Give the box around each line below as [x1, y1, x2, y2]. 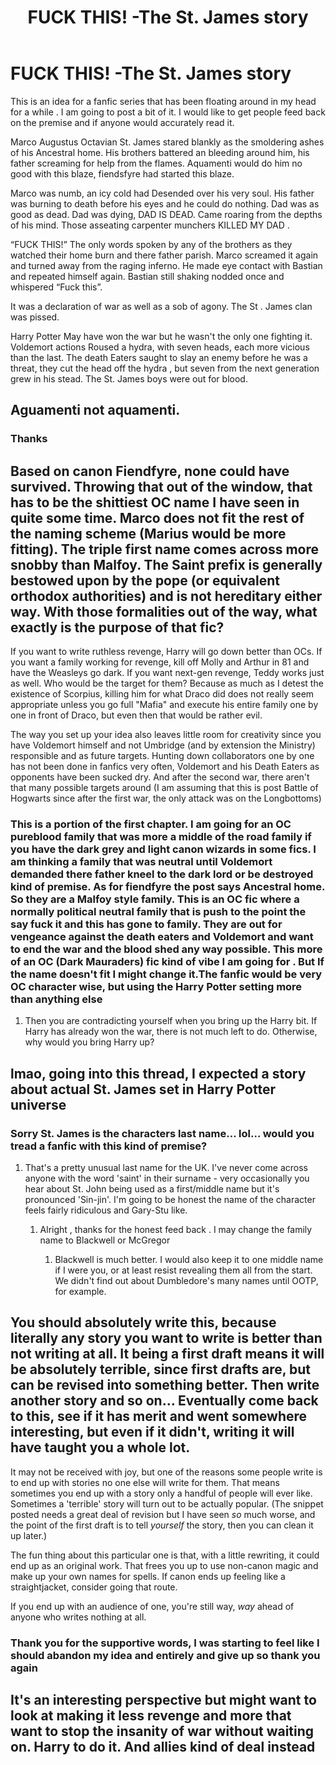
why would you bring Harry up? [24, 1036, 155, 1048]
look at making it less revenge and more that [10, 1707, 292, 1725]
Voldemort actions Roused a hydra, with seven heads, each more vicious [10, 341, 310, 353]
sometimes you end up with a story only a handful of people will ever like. [10, 1487, 313, 1499]
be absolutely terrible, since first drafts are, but [10, 1361, 312, 1378]
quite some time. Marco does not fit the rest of [10, 509, 305, 526]
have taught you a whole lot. [10, 1439, 191, 1456]
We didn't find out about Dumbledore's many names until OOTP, [54, 1275, 319, 1287]
